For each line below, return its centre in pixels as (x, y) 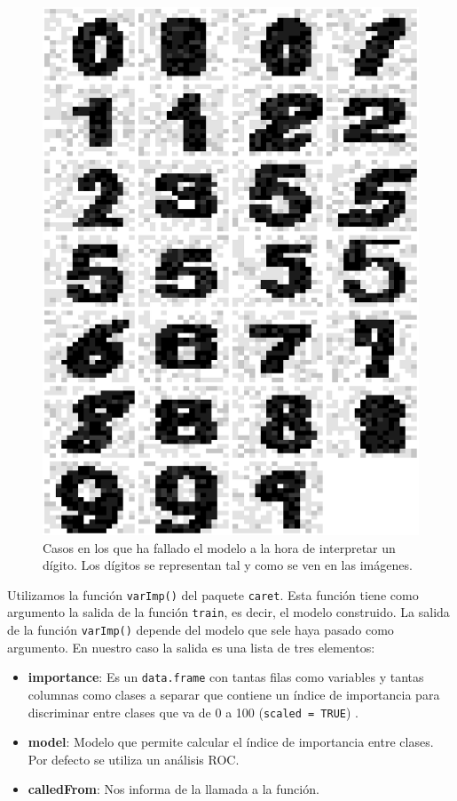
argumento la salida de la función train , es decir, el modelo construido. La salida (228, 612)
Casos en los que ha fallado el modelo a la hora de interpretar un (219, 547)
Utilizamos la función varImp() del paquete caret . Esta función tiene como (213, 594)
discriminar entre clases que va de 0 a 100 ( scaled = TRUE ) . (193, 712)
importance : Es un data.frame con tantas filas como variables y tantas (226, 677)
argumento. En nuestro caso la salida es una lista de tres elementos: (191, 647)
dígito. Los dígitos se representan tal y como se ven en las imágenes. (228, 565)
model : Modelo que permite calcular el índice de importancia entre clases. (231, 742)
